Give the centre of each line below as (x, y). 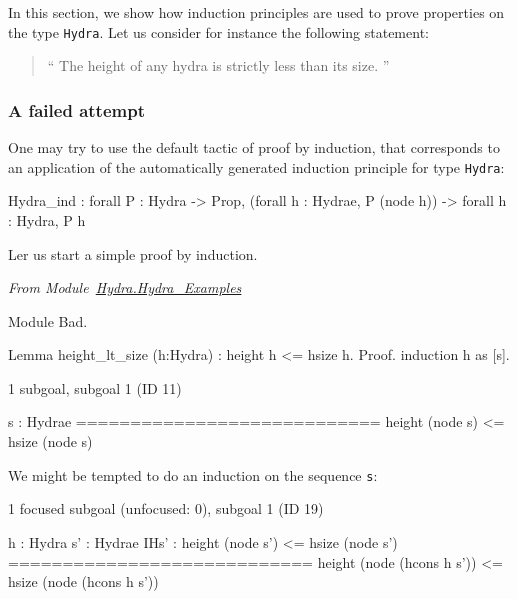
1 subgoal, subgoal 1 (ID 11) (95, 387)
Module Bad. (48, 320)
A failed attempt (76, 109)
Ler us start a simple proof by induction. (133, 253)
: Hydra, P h (47, 219)
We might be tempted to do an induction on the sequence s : (193, 474)
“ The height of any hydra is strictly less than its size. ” (218, 65)
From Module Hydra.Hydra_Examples (125, 287)
